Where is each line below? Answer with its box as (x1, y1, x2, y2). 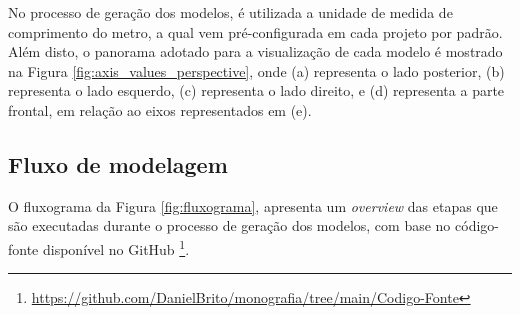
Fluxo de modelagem (8, 148, 228, 179)
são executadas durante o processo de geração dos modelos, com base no (8, 215, 451, 236)
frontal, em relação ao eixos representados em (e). (8, 99, 312, 120)
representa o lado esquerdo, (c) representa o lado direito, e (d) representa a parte (8, 80, 505, 101)
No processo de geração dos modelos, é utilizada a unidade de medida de (8, 2, 453, 22)
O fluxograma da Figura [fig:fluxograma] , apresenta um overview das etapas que (8, 195, 498, 216)
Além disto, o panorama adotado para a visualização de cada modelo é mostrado (8, 41, 503, 62)
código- (455, 215, 499, 236)
